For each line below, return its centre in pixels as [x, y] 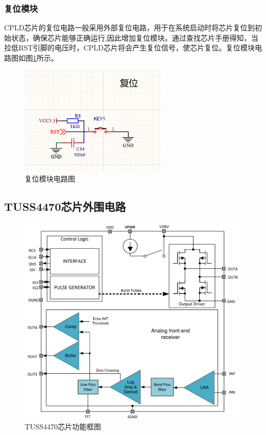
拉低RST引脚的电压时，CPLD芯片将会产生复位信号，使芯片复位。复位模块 [130, 48]
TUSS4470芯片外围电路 [65, 206]
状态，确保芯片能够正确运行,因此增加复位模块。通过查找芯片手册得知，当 [135, 37]
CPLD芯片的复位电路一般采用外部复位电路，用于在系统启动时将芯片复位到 [130, 28]
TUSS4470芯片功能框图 [63, 426]
